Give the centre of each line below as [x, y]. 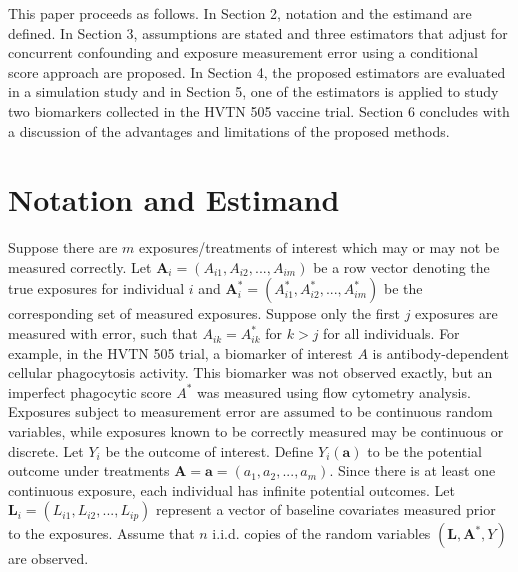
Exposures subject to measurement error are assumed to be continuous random [250, 411]
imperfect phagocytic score [90, 391]
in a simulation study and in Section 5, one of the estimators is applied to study [253, 91]
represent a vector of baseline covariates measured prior [325, 509]
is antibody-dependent [440, 352]
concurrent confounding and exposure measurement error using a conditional [243, 52]
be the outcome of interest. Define [209, 450]
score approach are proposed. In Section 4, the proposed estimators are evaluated [257, 71]
